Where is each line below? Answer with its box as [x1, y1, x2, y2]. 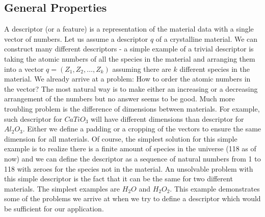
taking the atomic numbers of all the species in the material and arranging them [4, 53, 255, 64]
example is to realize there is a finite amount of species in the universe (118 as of [4, 143, 256, 154]
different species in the [179, 63, 250, 74]
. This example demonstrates [170, 183, 260, 194]
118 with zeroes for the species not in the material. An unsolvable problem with [4, 163, 253, 174]
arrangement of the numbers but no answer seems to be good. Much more [4, 93, 235, 104]
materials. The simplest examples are [4, 183, 120, 194]
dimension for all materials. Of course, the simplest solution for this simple [4, 133, 237, 144]
